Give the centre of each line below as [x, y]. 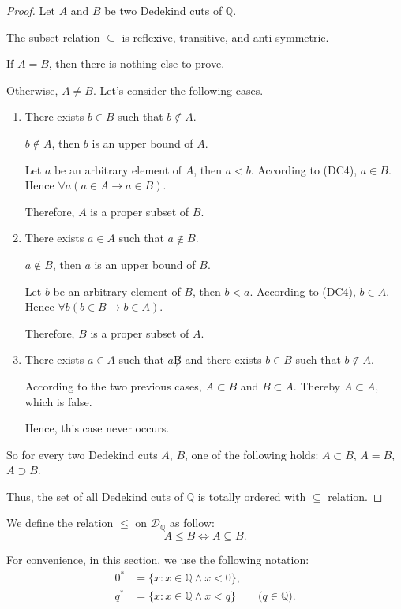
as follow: [192, 523]
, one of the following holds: [252, 454]
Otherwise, [32, 90]
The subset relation [53, 37]
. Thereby [317, 385]
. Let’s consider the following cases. [178, 90]
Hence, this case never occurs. [97, 428]
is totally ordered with [252, 496]
